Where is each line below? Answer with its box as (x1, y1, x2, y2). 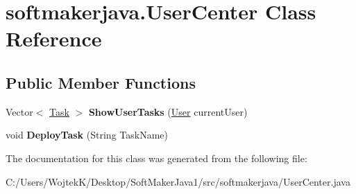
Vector (6, 104, 33, 118)
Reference (6, 24, 102, 53)
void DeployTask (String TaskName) (6, 127, 168, 142)
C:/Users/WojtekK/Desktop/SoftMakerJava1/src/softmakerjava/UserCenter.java (6, 174, 350, 188)
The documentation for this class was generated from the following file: (6, 150, 307, 165)
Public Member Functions (6, 71, 196, 93)
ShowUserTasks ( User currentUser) (88, 104, 248, 118)
